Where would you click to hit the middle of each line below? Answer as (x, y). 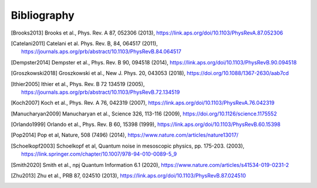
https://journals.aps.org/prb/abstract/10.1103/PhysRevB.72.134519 (101, 92)
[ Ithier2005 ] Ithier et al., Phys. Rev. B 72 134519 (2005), (78, 84)
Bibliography (43, 15)
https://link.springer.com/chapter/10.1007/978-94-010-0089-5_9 (99, 154)
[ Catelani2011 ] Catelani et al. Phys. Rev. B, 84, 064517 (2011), (84, 43)
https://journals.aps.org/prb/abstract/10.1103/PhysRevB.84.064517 (101, 52)
